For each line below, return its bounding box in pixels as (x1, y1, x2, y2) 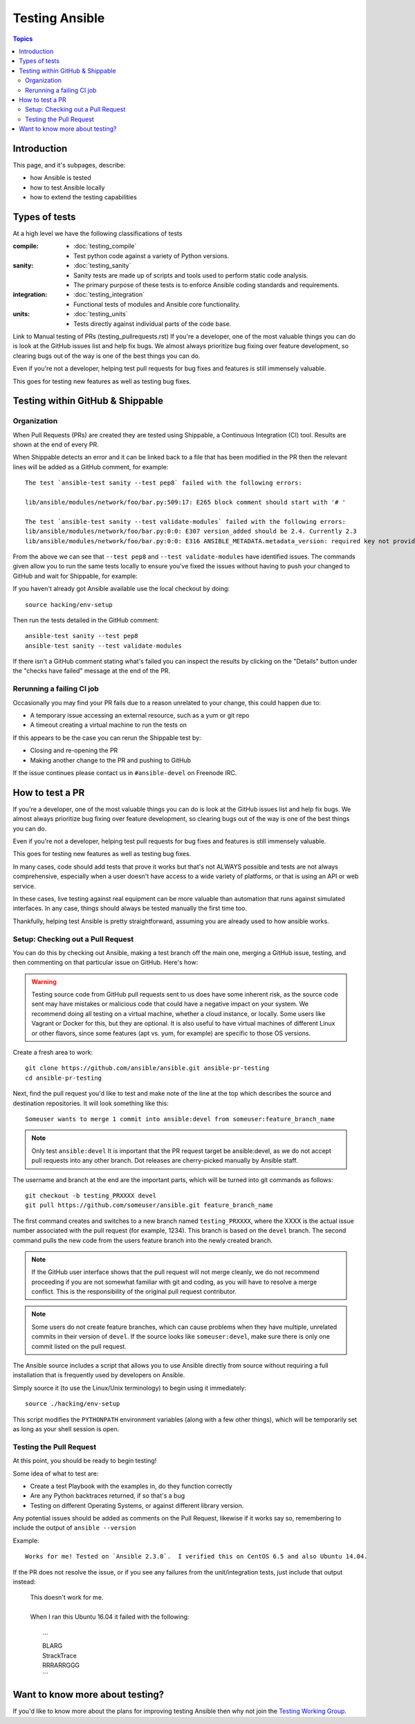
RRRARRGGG (42, 1661, 80, 1669)
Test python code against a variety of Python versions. (73, 251, 230, 260)
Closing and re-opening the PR (30, 746, 118, 754)
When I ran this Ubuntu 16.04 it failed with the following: (30, 1613, 190, 1621)
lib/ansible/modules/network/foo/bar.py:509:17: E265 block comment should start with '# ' (25, 498, 346, 507)
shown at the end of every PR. (12, 440, 100, 449)
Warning (31, 977, 57, 986)
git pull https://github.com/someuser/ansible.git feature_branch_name (25, 1201, 273, 1209)
